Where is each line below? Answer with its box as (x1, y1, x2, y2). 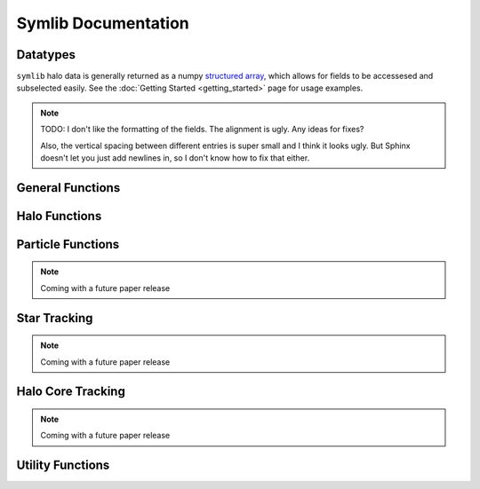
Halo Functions (16, 209, 102, 224)
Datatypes (16, 47, 76, 62)
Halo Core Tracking (16, 384, 126, 399)
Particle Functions (16, 236, 120, 252)
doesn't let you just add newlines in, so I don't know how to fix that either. (40, 153, 310, 163)
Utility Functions (16, 458, 110, 473)
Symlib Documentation (16, 13, 190, 33)
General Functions (16, 180, 121, 195)
